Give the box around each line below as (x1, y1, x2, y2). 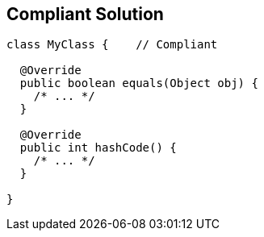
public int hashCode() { (19, 141, 177, 155)
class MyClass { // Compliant (6, 38, 218, 52)
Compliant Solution (6, 4, 164, 24)
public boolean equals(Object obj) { (19, 77, 258, 90)
